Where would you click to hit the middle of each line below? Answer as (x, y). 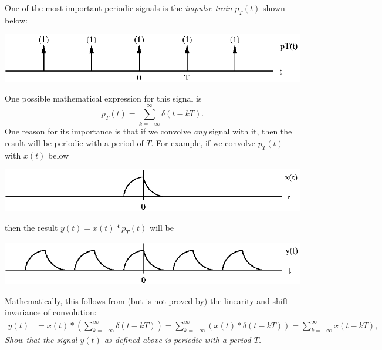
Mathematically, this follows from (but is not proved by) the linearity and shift (147, 300)
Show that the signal (41, 339)
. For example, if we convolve (203, 142)
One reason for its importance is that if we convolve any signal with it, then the (148, 131)
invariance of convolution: (51, 312)
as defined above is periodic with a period (178, 339)
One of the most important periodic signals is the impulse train (119, 8)
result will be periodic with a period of (74, 142)
